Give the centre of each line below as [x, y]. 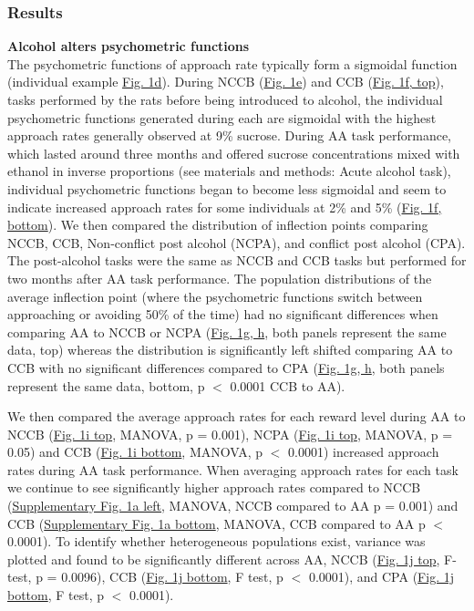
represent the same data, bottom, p [106, 385]
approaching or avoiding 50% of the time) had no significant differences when [223, 314]
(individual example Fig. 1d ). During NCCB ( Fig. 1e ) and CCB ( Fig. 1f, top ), [226, 82]
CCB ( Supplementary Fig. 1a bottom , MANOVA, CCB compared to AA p [216, 523]
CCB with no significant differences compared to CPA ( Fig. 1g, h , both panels [226, 367]
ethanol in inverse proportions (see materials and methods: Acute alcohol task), [229, 171]
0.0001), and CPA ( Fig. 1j [381, 577]
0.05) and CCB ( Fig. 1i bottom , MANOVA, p [135, 452]
